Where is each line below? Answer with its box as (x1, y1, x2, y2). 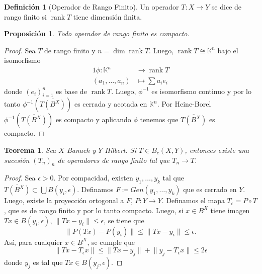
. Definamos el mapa (161, 195, 225, 206)
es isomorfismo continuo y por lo (151, 85, 251, 96)
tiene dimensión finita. (73, 11, 142, 22)
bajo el (217, 45, 238, 55)
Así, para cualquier (4, 236, 63, 247)
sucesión (4, 154, 30, 165)
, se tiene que (104, 215, 144, 225)
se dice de (211, 2, 241, 12)
